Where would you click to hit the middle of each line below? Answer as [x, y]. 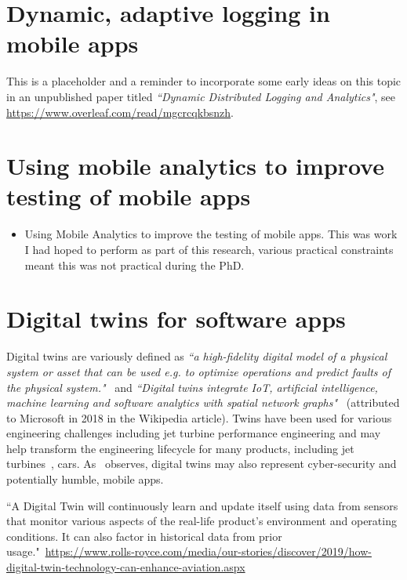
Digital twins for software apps [176, 319]
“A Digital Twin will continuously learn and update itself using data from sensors [202, 505]
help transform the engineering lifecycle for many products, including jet [180, 448]
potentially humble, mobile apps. [85, 479]
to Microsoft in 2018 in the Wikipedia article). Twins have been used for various [199, 417]
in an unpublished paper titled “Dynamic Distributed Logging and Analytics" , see [201, 96]
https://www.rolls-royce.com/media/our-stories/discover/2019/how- [208, 551]
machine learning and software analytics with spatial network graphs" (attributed [203, 402]
